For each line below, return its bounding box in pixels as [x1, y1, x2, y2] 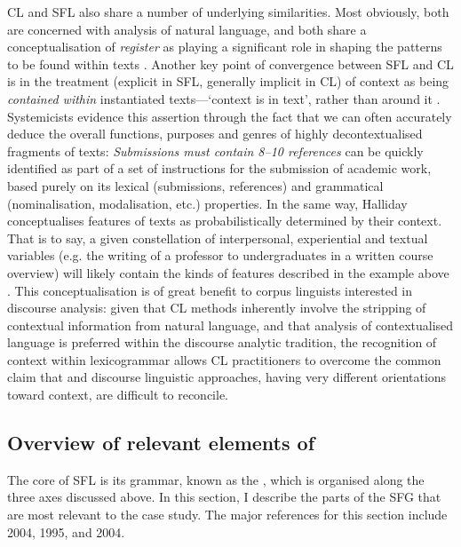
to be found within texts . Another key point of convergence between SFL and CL [7, 54, 454, 73]
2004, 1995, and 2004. [7, 522, 125, 541]
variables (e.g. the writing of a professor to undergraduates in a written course [7, 246, 433, 265]
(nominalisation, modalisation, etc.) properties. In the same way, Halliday [7, 194, 408, 212]
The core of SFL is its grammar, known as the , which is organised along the [7, 470, 425, 488]
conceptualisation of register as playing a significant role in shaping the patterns [7, 37, 442, 56]
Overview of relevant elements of [7, 429, 315, 456]
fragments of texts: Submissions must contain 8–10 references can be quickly [7, 141, 424, 160]
